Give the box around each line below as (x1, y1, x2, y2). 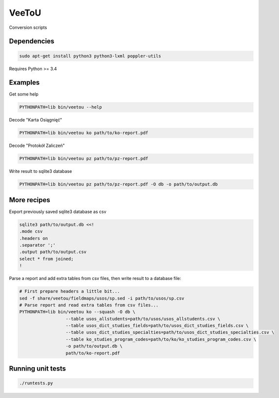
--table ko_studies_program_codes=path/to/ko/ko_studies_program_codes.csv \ (65, 336, 257, 342)
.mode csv (19, 229, 43, 234)
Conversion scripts (9, 24, 47, 30)
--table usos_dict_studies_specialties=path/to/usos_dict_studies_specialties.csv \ (65, 329, 275, 335)
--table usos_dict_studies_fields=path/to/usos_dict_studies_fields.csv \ (65, 323, 249, 328)
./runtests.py (19, 380, 53, 386)
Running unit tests (9, 365, 66, 373)
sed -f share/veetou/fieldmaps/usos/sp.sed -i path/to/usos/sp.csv (19, 295, 185, 301)
